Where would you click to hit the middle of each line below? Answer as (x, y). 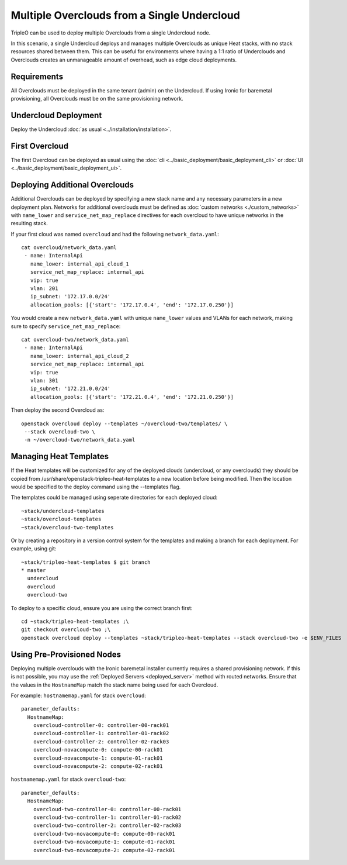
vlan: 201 (44, 289)
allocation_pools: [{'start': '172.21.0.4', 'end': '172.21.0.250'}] (132, 397)
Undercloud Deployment (56, 115)
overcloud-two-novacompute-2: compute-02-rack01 (104, 850)
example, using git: (34, 549)
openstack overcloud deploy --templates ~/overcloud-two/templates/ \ (124, 423)
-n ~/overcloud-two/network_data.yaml (80, 440)
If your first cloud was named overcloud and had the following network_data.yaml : (115, 234)
